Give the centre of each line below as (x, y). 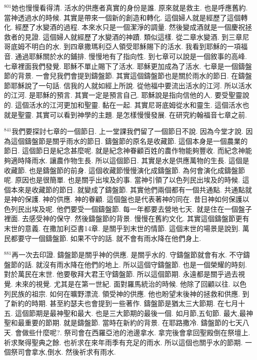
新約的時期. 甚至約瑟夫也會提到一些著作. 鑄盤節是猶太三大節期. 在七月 (124, 303)
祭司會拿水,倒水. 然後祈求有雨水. (63, 352)
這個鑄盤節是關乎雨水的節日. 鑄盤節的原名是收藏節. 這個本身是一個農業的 (129, 141)
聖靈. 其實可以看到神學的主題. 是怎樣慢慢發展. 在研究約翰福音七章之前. (132, 114)
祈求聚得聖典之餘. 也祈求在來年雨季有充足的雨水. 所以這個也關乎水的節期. (123, 342)
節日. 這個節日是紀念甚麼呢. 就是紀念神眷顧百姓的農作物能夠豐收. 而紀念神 (125, 150)
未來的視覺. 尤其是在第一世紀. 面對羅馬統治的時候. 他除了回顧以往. (123, 284)
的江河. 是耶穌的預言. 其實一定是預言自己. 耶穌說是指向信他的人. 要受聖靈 (123, 95)
